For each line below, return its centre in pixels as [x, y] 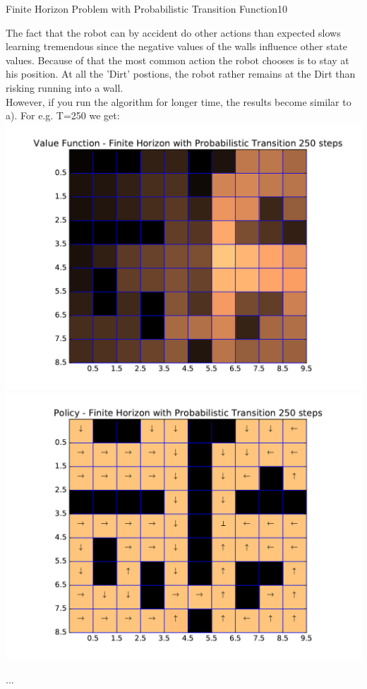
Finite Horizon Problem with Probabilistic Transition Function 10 [146, 8]
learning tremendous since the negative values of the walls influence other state [176, 46]
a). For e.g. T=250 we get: [63, 115]
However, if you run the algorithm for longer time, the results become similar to [179, 101]
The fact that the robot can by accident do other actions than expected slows [173, 32]
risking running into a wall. [65, 87]
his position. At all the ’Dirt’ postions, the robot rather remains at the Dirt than [181, 74]
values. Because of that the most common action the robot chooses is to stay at [178, 60]
